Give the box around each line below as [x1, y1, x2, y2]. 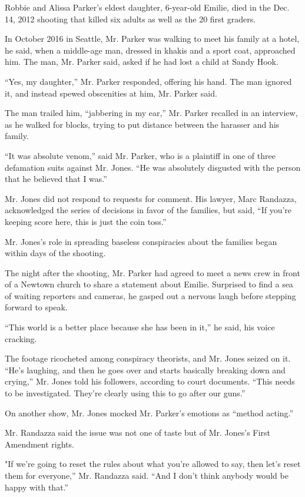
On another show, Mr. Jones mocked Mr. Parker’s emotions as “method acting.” [5, 406, 294, 419]
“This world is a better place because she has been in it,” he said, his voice [5, 321, 275, 333]
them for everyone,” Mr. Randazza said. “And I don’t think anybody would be [5, 469, 289, 481]
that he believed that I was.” [5, 173, 107, 185]
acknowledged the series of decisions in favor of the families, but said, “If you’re [5, 204, 292, 216]
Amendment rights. [5, 438, 74, 450]
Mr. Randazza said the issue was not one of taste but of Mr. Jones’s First [5, 426, 270, 439]
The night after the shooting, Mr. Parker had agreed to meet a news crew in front [5, 266, 300, 279]
